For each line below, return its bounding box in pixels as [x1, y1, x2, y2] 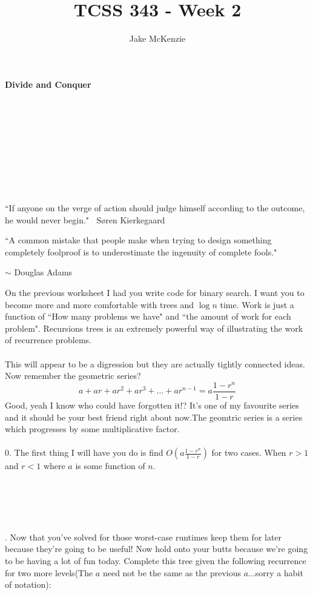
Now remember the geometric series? [5, 369, 141, 382]
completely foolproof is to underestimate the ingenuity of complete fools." [5, 245, 277, 258]
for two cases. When [211, 446, 286, 459]
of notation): [5, 578, 51, 591]
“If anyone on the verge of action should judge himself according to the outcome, [5, 202, 305, 214]
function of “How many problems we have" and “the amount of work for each [5, 310, 291, 323]
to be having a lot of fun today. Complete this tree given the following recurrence [5, 554, 306, 567]
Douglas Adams [14, 266, 73, 278]
